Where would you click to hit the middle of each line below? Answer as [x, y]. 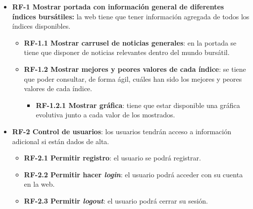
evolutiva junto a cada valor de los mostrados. [105, 115]
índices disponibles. [41, 26]
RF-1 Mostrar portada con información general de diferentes [118, 6]
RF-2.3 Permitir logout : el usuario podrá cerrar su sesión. [116, 200]
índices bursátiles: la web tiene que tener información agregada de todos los [131, 16]
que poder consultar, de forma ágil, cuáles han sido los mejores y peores [133, 78]
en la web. [39, 184]
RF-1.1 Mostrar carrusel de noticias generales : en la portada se [130, 42]
